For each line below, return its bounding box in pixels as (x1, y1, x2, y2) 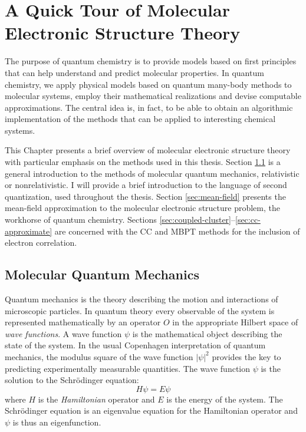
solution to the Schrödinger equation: (5, 374, 139, 386)
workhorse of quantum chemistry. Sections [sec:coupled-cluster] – (5, 213, 235, 226)
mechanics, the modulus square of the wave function (5, 350, 193, 362)
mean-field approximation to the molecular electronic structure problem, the (5, 202, 280, 214)
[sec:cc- (235, 213, 261, 226)
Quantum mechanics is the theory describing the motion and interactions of (5, 293, 278, 305)
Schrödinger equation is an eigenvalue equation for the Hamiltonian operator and (5, 404, 298, 417)
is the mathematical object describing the (132, 327, 282, 339)
